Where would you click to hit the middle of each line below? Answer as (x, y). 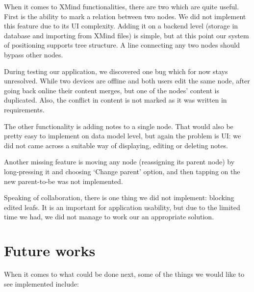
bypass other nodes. (34, 54)
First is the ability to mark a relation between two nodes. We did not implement (125, 16)
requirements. (24, 109)
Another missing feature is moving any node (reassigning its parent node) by (119, 162)
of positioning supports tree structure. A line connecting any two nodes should (122, 45)
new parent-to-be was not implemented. (63, 181)
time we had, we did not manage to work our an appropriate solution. (109, 217)
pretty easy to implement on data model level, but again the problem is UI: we (123, 136)
